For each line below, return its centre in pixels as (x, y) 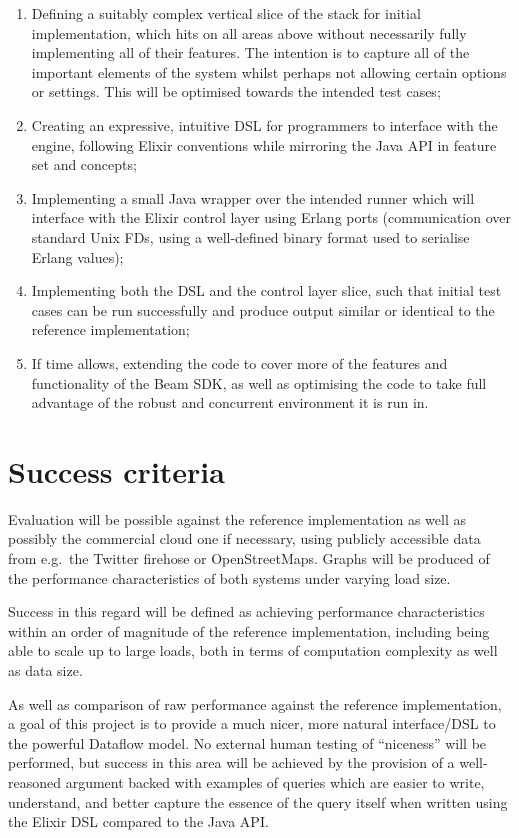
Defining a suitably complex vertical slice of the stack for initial (226, 13)
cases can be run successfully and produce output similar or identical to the (263, 309)
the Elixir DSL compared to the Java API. (138, 821)
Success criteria (116, 470)
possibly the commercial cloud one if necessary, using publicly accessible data (244, 538)
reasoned (35, 781)
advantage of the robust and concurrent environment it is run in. (230, 402)
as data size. (45, 669)
